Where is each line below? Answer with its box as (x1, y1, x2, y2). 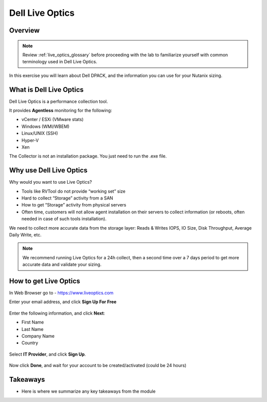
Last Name (21, 326, 44, 332)
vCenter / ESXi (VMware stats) (21, 117, 84, 122)
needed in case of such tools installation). (21, 216, 107, 222)
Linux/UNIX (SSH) (21, 130, 58, 136)
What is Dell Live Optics (9, 85, 84, 94)
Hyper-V (21, 137, 39, 143)
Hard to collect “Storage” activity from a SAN (21, 195, 113, 201)
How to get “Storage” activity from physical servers (21, 202, 127, 208)
